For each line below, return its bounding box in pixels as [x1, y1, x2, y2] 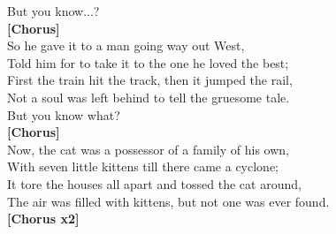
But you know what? [7, 105, 120, 124]
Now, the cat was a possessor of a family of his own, [7, 140, 289, 158]
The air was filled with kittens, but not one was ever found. [7, 192, 330, 210]
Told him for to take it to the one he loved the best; [7, 53, 289, 72]
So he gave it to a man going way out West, [7, 36, 245, 55]
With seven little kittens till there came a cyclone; [7, 157, 279, 176]
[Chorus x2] [7, 209, 80, 228]
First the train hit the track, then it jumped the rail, [7, 71, 293, 89]
